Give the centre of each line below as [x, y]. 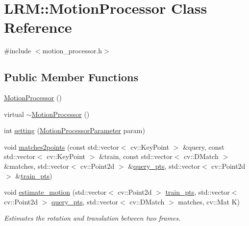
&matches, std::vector [37, 166]
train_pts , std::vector [198, 192]
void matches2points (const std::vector [62, 147]
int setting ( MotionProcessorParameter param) [75, 130]
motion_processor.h [72, 51]
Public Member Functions [71, 77]
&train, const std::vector [136, 156]
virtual [14, 114]
